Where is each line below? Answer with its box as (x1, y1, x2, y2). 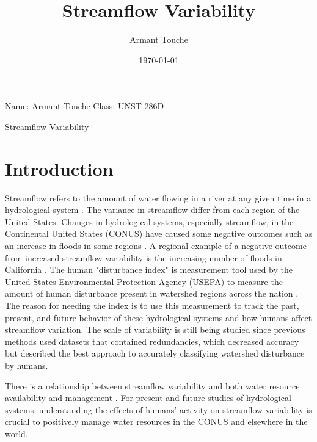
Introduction (5, 156, 114, 181)
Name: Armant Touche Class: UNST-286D (5, 100, 164, 112)
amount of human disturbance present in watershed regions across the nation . (5, 287, 299, 300)
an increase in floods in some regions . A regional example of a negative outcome (5, 239, 307, 252)
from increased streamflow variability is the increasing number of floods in (5, 251, 282, 264)
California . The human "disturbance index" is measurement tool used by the (5, 263, 293, 276)
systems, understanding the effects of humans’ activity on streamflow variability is (5, 403, 312, 416)
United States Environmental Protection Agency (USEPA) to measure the (5, 275, 283, 288)
